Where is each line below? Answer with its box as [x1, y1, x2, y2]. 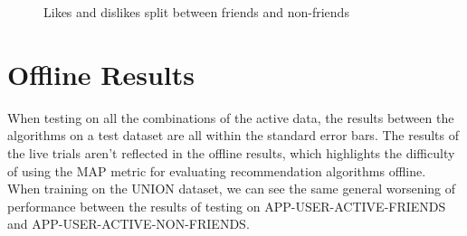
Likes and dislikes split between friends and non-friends [43, 3, 349, 21]
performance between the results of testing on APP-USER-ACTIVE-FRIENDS [7, 196, 446, 215]
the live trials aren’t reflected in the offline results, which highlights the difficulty [7, 143, 455, 162]
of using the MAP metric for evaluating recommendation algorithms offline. [7, 161, 426, 180]
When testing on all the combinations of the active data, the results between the [7, 108, 454, 127]
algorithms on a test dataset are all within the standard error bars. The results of [7, 126, 460, 145]
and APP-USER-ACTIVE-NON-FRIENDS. [7, 214, 250, 233]
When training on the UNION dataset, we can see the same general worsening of [7, 179, 456, 198]
